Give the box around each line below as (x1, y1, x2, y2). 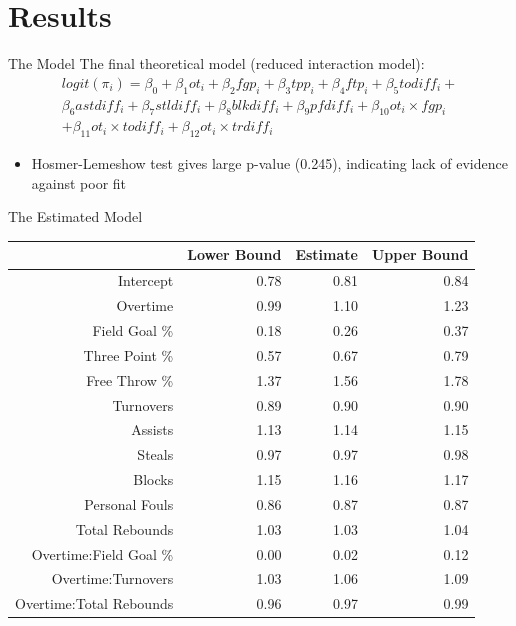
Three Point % (83, 344, 174, 365)
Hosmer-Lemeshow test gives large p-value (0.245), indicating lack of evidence (31, 153, 508, 174)
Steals (137, 444, 174, 465)
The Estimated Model (8, 206, 143, 227)
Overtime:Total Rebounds (15, 593, 174, 614)
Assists (131, 419, 174, 440)
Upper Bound (371, 244, 469, 265)
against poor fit (31, 172, 127, 193)
